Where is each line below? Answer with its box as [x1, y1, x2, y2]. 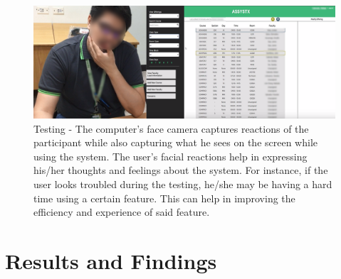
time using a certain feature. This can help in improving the [33, 190, 295, 205]
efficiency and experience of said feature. [33, 204, 210, 219]
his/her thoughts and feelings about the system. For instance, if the [33, 163, 328, 177]
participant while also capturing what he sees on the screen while [33, 135, 318, 150]
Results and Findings [5, 246, 217, 275]
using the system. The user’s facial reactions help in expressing [33, 148, 308, 163]
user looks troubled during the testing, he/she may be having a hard [33, 176, 332, 191]
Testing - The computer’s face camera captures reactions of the [33, 121, 309, 136]
